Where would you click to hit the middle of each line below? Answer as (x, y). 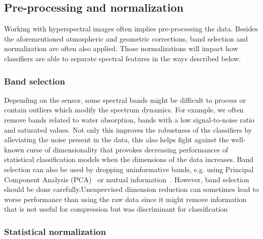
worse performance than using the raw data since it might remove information (125, 199)
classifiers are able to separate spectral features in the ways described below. (123, 58)
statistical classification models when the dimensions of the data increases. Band (129, 159)
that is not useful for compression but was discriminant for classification (116, 209)
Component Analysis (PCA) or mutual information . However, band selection (127, 179)
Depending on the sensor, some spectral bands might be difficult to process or (125, 99)
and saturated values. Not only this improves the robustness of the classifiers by (128, 129)
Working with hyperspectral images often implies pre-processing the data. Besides (131, 29)
